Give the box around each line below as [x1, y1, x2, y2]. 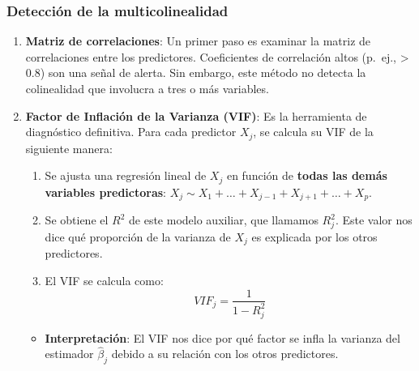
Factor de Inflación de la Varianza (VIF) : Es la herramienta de [25, 107, 367, 124]
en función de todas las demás [226, 167, 387, 184]
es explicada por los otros [251, 228, 378, 245]
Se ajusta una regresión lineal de [45, 167, 207, 184]
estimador [45, 345, 94, 362]
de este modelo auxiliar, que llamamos [129, 211, 319, 228]
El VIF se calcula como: [45, 271, 164, 288]
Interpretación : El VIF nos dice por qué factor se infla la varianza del [45, 329, 400, 346]
